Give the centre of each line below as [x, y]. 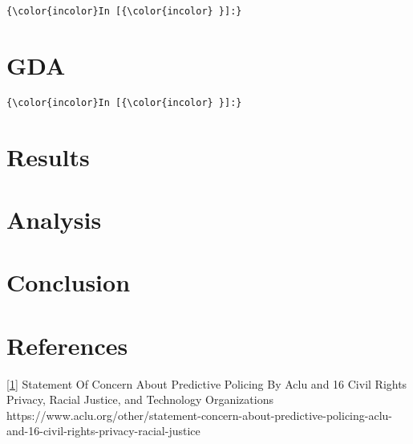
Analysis [54, 219]
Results [48, 156]
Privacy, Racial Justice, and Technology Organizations [140, 399]
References [67, 345]
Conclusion [69, 282]
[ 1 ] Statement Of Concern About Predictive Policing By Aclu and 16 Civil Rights [207, 383]
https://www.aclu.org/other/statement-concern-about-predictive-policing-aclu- [199, 415]
